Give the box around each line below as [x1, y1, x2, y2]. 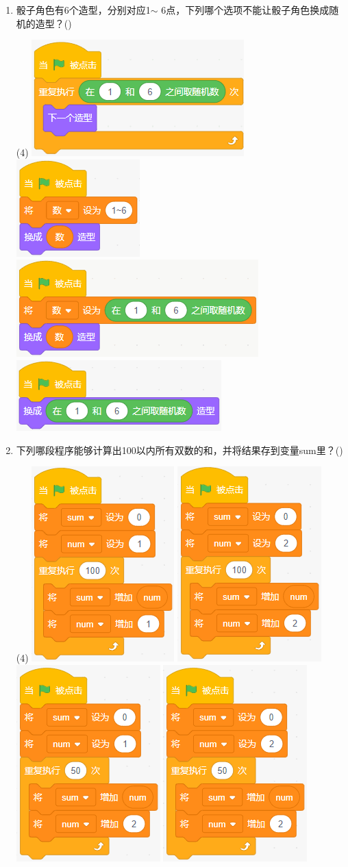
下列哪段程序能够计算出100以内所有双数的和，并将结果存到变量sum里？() [16, 442, 343, 457]
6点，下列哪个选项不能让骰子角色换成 [161, 3, 330, 16]
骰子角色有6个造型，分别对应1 [16, 3, 151, 16]
